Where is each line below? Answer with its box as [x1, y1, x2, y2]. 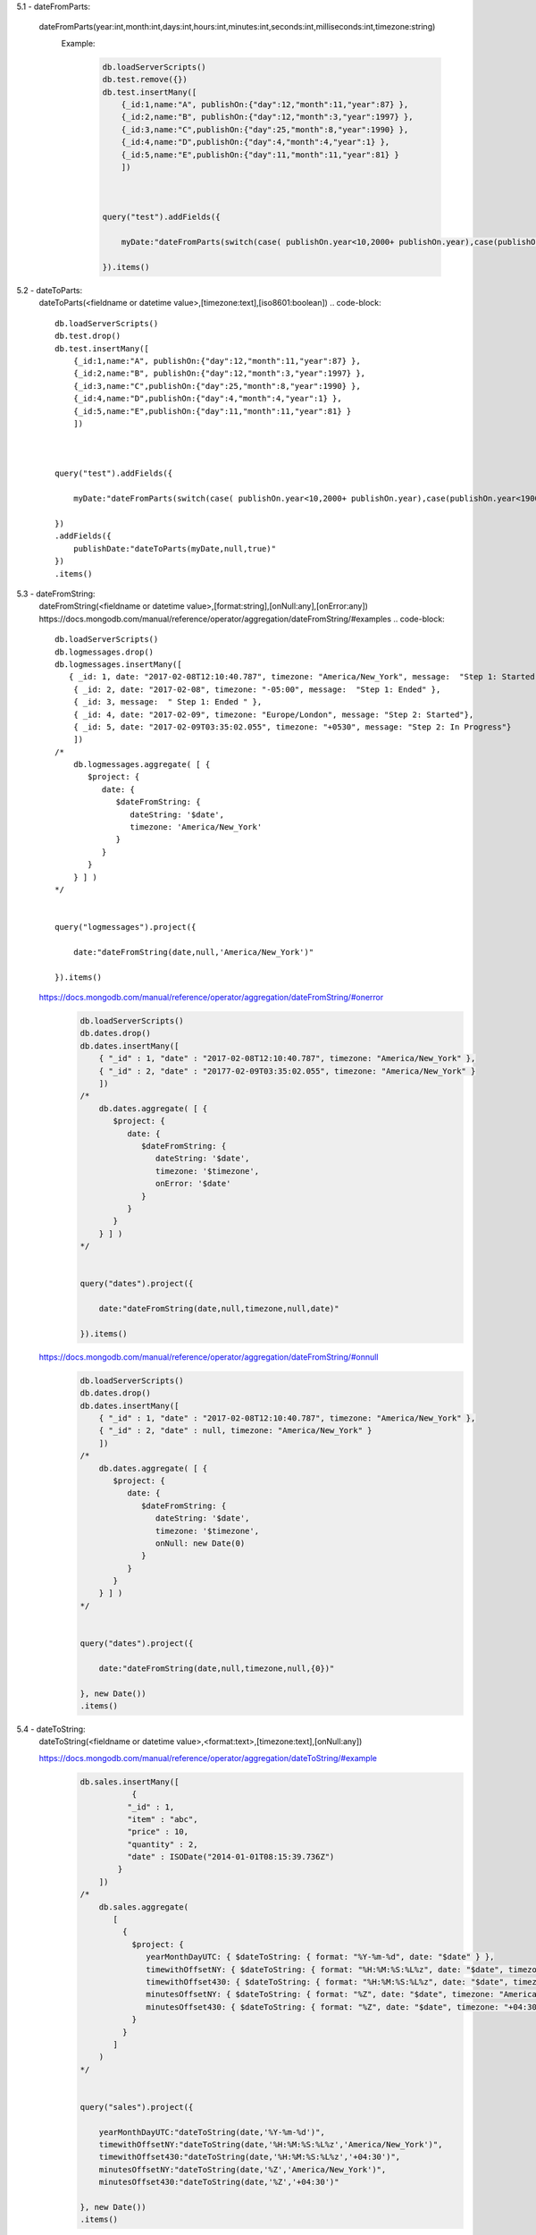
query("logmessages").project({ [54, 922, 197, 932]
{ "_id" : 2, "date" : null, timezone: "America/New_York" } [98, 1426, 373, 1436]
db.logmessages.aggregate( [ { [72, 760, 211, 770]
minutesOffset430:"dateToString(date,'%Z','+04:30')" [98, 2177, 339, 2188]
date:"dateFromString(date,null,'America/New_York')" [72, 947, 314, 957]
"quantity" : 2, [126, 1839, 198, 1850]
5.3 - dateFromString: [16, 588, 96, 599]
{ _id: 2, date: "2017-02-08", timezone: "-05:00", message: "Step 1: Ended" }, [72, 684, 441, 695]
